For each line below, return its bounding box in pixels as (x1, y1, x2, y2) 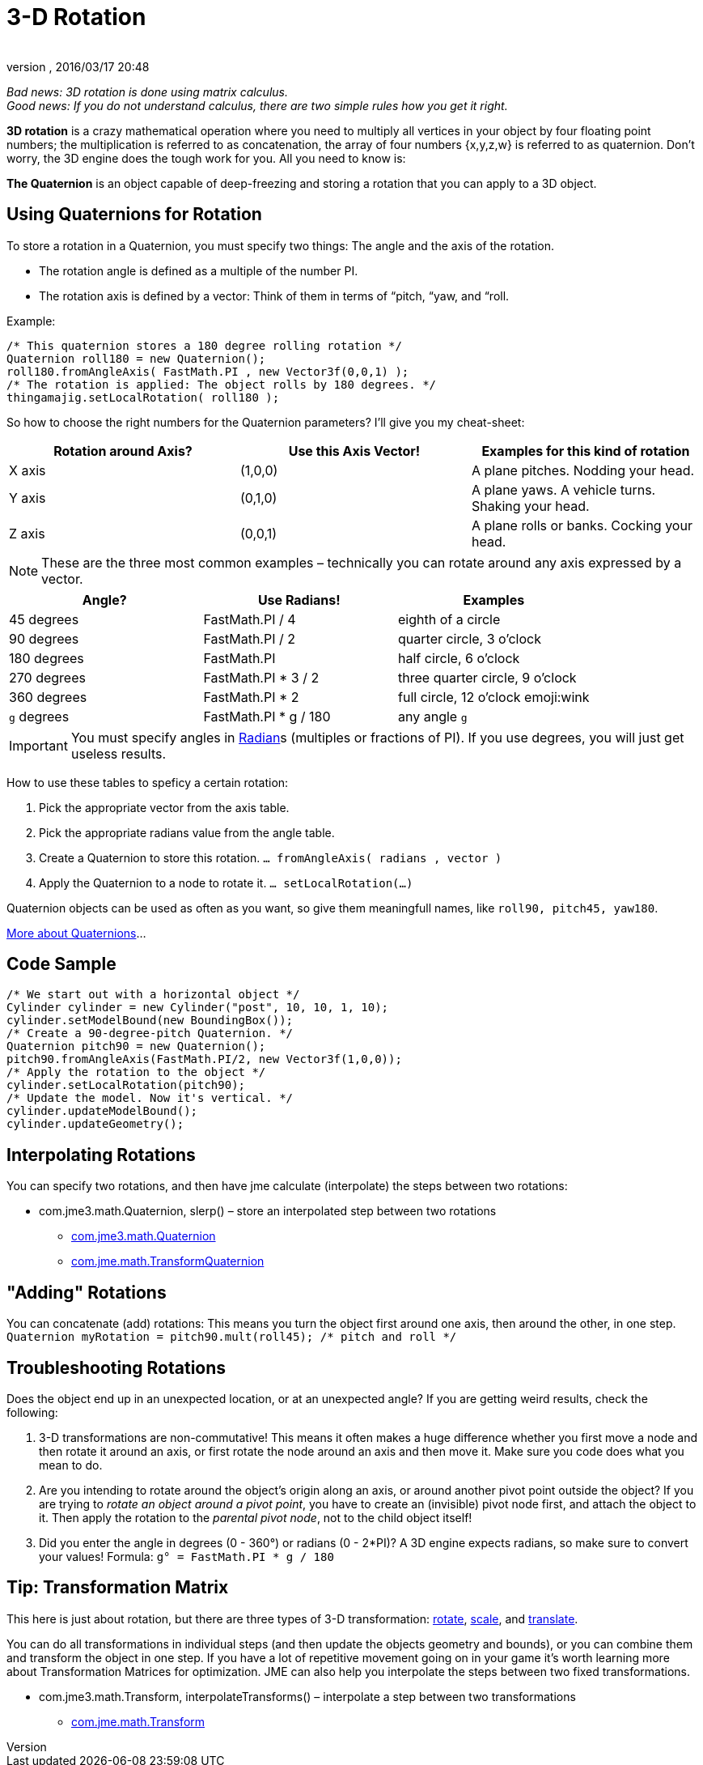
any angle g (398, 708, 468, 725)
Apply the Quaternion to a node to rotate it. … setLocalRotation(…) (39, 875, 413, 890)
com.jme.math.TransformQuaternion (71, 1254, 265, 1269)
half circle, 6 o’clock (398, 649, 520, 666)
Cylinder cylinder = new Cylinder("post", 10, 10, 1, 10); (6, 1001, 389, 1014)
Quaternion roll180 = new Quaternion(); (6, 351, 266, 365)
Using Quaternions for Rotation (6, 204, 262, 225)
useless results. (70, 745, 167, 762)
